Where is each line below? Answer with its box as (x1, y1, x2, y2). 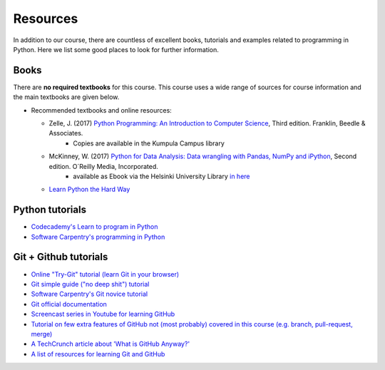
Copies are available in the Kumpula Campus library (73, 139, 225, 148)
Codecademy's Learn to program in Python (31, 222, 158, 231)
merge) (31, 329, 53, 338)
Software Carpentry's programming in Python (31, 232, 165, 241)
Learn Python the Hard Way (48, 185, 130, 194)
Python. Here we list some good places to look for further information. (13, 45, 219, 53)
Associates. (48, 129, 83, 138)
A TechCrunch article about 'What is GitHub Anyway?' (31, 339, 190, 349)
